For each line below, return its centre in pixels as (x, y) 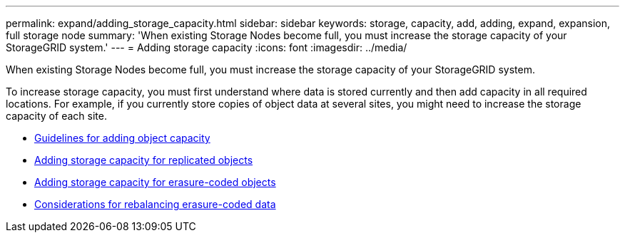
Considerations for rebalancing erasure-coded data (155, 204)
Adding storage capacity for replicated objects (144, 160)
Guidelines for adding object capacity (122, 138)
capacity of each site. (56, 116)
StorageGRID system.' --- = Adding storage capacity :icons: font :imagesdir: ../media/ (207, 47)
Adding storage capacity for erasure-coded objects (155, 182)
